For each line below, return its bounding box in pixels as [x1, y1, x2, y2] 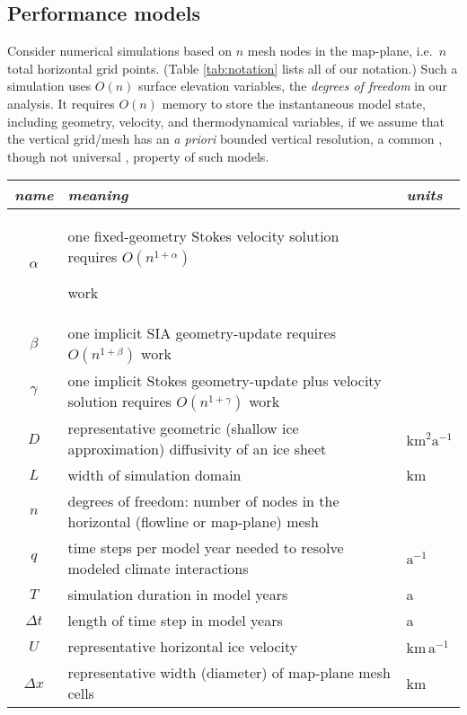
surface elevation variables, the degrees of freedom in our [138, 76, 447, 95]
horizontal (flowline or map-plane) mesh [67, 511, 319, 533]
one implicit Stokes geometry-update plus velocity [67, 370, 382, 392]
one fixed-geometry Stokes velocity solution [67, 225, 339, 247]
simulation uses [7, 76, 92, 95]
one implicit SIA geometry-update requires [67, 322, 336, 344]
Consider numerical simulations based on [7, 41, 233, 60]
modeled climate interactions [67, 558, 249, 579]
